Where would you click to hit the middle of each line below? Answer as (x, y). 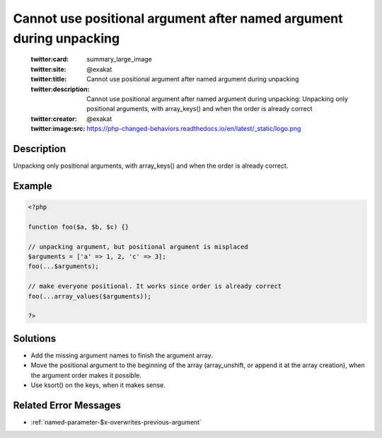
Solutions (35, 339)
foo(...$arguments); (63, 266)
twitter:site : (48, 69)
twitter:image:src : (58, 129)
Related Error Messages (67, 405)
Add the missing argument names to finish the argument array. (122, 355)
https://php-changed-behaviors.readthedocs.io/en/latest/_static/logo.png (194, 129)
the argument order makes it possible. (86, 375)
